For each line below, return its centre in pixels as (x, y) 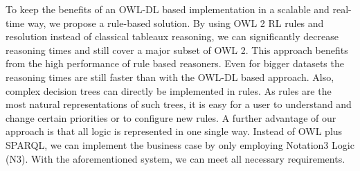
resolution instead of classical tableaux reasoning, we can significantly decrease (172, 36)
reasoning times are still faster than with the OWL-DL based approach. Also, (170, 76)
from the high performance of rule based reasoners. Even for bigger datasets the (175, 63)
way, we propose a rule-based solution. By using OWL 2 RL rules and (175, 22)
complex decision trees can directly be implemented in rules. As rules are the (169, 90)
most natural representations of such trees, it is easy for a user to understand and (179, 104)
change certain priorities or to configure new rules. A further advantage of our (171, 117)
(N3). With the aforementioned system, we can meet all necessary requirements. (175, 158)
